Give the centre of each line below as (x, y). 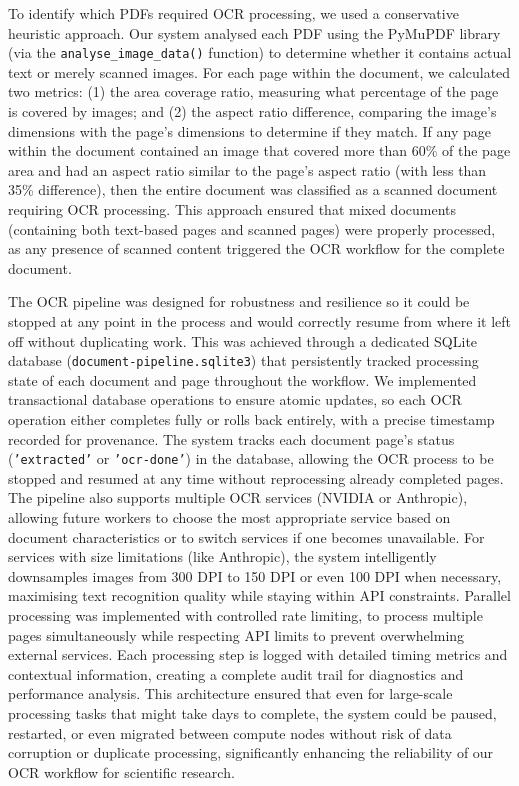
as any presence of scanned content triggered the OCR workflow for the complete (256, 248)
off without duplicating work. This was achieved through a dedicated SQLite (243, 340)
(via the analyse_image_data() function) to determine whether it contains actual (260, 52)
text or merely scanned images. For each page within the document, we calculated (259, 71)
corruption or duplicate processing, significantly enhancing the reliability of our (251, 752)
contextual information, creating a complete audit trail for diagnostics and (236, 673)
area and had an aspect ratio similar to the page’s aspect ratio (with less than (247, 169)
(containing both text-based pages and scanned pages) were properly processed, (252, 228)
